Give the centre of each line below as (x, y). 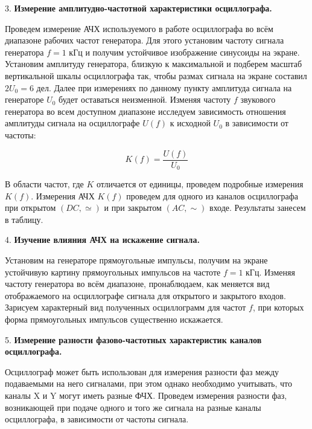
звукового (258, 99)
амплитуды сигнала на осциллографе (72, 123)
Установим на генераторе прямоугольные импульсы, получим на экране (136, 260)
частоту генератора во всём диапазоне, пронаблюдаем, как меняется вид (137, 284)
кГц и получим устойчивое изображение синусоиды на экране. (184, 52)
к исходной (190, 123)
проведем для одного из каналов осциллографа (212, 195)
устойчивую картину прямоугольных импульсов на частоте (113, 272)
